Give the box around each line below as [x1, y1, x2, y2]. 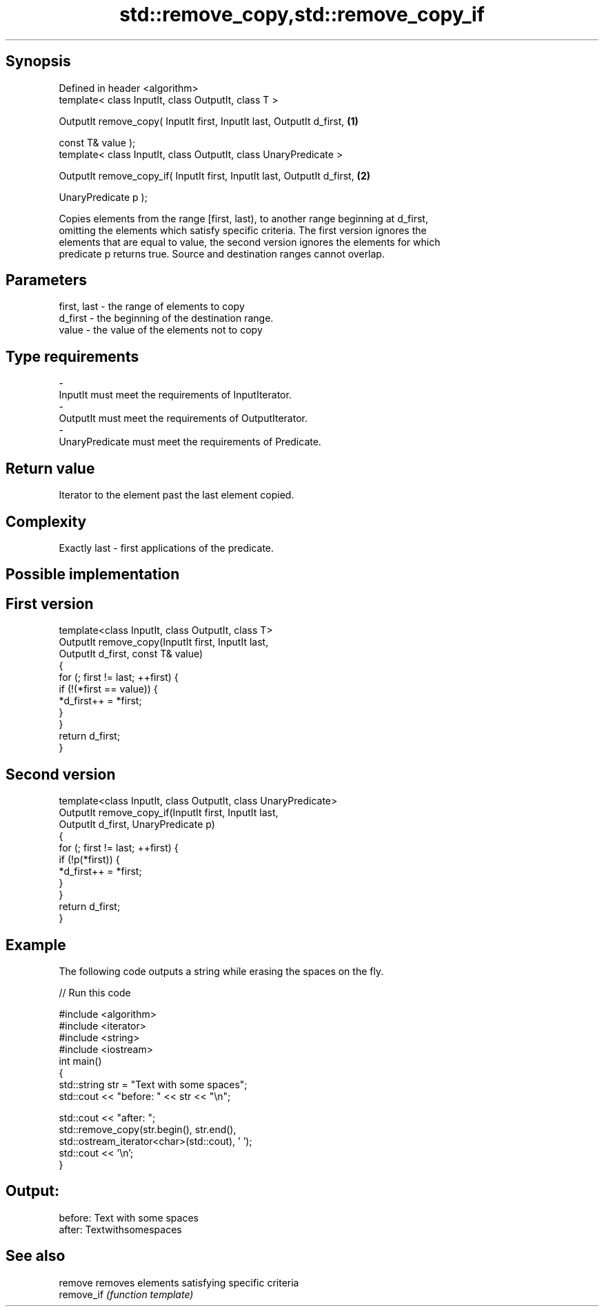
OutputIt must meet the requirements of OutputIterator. [59, 412, 308, 425]
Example [6, 936, 66, 954]
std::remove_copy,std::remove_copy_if [119, 3, 485, 26]
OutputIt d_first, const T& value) [59, 648, 203, 660]
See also [6, 1247, 66, 1265]
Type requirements [6, 347, 139, 365]
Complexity [6, 512, 87, 530]
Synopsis [6, 52, 71, 70]
